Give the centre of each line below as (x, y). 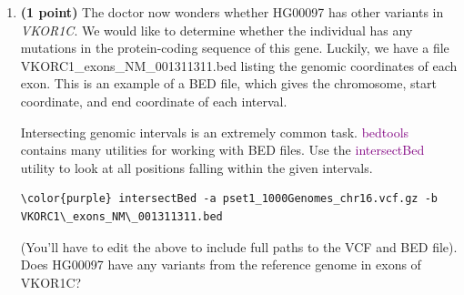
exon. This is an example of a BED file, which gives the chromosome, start (228, 83)
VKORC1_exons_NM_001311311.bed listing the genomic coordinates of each (239, 65)
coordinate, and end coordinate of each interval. (154, 101)
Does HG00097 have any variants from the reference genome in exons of (221, 264)
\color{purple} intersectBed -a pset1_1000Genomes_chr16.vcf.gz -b (229, 199)
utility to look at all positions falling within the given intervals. (197, 167)
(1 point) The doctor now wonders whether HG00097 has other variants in (232, 12)
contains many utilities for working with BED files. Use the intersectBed (222, 150)
